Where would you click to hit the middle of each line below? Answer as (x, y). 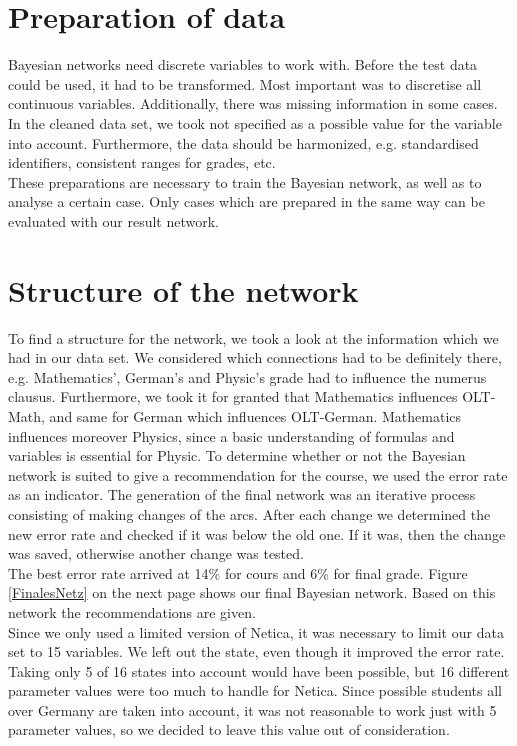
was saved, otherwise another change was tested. (156, 553)
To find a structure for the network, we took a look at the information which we (253, 337)
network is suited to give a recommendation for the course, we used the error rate (258, 474)
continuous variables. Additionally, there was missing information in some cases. (253, 103)
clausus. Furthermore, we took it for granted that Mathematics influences (233, 396)
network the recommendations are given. (132, 611)
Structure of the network (183, 289)
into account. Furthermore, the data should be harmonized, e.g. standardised (243, 142)
